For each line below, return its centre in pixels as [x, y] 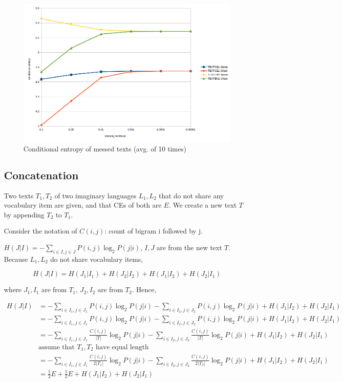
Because [16, 259]
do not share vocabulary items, [96, 259]
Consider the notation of [41, 231]
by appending [24, 214]
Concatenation [41, 175]
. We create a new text [203, 205]
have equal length [122, 348]
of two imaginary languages [96, 195]
